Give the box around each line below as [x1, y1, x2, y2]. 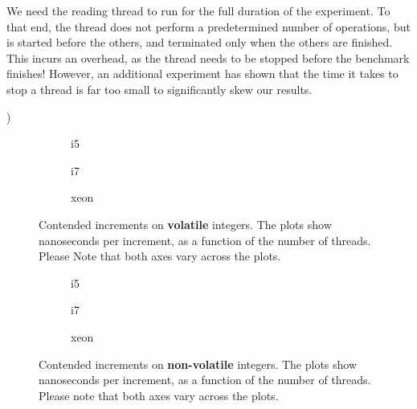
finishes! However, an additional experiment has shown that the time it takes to [6, 65, 399, 82]
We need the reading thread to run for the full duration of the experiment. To [6, 2, 390, 18]
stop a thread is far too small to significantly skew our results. [6, 80, 313, 97]
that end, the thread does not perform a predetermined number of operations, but [6, 18, 411, 35]
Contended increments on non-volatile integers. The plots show [39, 355, 358, 372]
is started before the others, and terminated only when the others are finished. [6, 34, 393, 51]
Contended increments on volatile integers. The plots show [39, 215, 332, 232]
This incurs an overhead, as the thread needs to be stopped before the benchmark [6, 49, 410, 66]
